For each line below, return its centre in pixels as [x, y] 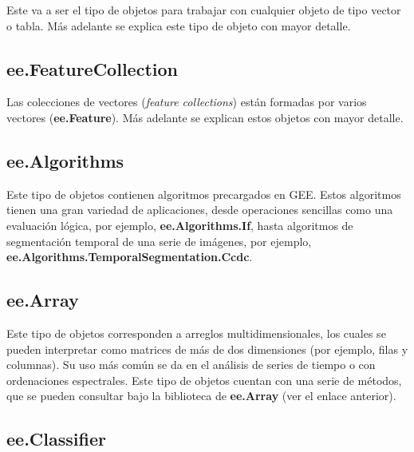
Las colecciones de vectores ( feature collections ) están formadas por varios [187, 102]
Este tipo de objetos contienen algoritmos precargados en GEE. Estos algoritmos [204, 194]
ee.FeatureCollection [92, 68]
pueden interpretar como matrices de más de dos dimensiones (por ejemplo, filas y [207, 349]
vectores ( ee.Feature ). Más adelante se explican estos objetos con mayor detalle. [205, 117]
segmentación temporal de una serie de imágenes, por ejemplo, [159, 241]
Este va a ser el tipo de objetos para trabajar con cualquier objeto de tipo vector [204, 10]
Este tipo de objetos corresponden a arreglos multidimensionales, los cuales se [196, 333]
